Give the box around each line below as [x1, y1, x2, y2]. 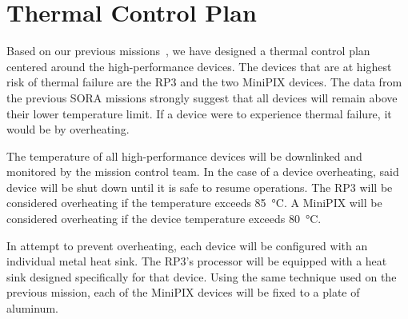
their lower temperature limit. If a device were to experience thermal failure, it [6, 105, 392, 122]
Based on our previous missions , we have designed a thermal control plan [6, 42, 370, 59]
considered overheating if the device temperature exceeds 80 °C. [6, 210, 322, 227]
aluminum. [6, 300, 58, 317]
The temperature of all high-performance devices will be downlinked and [6, 147, 362, 164]
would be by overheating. [6, 121, 130, 138]
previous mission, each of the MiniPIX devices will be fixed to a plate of [6, 284, 360, 301]
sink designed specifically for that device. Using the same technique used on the [6, 268, 397, 285]
